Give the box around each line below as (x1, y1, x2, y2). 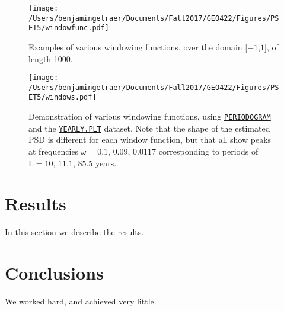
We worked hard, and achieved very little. (5, 295, 157, 307)
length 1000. (28, 52, 73, 65)
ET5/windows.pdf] (28, 93, 97, 102)
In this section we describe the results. (5, 226, 144, 238)
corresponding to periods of (158, 145, 259, 158)
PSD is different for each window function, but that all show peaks (28, 133, 272, 146)
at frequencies (28, 145, 79, 158)
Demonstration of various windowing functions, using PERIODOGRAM (28, 110, 271, 123)
